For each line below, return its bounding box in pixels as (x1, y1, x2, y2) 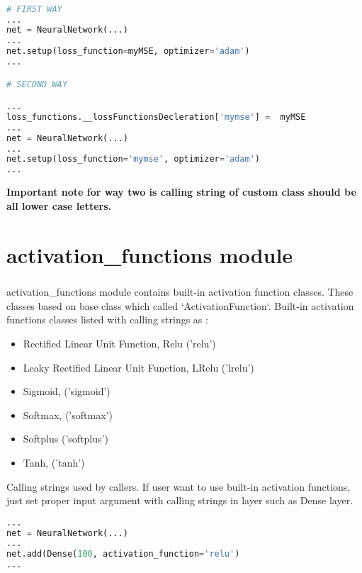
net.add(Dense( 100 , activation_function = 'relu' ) (6, 549, 240, 560)
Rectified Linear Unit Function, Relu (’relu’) (23, 335, 216, 350)
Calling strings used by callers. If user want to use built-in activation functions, (6, 479, 351, 494)
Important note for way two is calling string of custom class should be (6, 184, 356, 199)
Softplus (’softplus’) (23, 431, 108, 446)
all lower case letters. (6, 198, 112, 213)
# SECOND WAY (6, 79, 67, 89)
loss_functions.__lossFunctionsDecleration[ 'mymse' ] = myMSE (6, 111, 306, 122)
